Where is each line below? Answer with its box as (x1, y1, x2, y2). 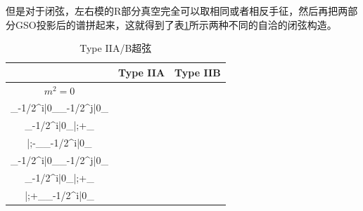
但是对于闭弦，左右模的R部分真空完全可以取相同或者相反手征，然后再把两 (6, 4, 348, 18)
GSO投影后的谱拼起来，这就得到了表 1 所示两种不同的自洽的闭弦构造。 (15, 17, 337, 32)
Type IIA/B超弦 (79, 41, 152, 55)
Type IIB (174, 64, 221, 79)
